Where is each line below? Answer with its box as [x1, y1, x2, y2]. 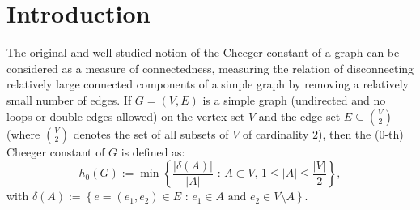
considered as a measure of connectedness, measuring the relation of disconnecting [6, 59, 414, 76]
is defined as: [121, 143, 185, 160]
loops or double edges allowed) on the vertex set [6, 107, 245, 124]
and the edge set [258, 107, 341, 124]
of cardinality [242, 125, 309, 142]
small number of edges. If [6, 91, 132, 108]
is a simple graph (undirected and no [202, 91, 386, 108]
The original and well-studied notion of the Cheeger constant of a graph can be [6, 44, 400, 61]
